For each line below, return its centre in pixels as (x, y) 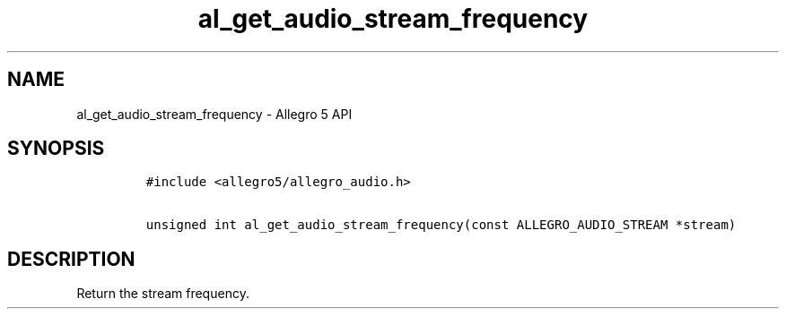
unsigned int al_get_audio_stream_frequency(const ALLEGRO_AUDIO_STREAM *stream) (441, 225)
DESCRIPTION (71, 259)
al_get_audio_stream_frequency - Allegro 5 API (214, 114)
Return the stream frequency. (163, 294)
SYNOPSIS (56, 149)
